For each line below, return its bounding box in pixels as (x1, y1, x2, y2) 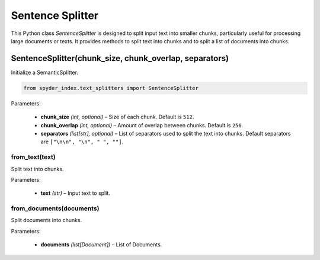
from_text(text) (11, 153, 56, 161)
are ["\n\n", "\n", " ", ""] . (40, 138, 124, 145)
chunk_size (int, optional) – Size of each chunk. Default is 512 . (40, 113, 194, 121)
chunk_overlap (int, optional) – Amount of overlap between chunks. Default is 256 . (40, 121, 244, 129)
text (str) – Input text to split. (40, 190, 111, 197)
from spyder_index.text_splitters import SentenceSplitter (23, 85, 199, 91)
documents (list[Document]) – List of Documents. (40, 241, 162, 248)
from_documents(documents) (11, 204, 100, 213)
